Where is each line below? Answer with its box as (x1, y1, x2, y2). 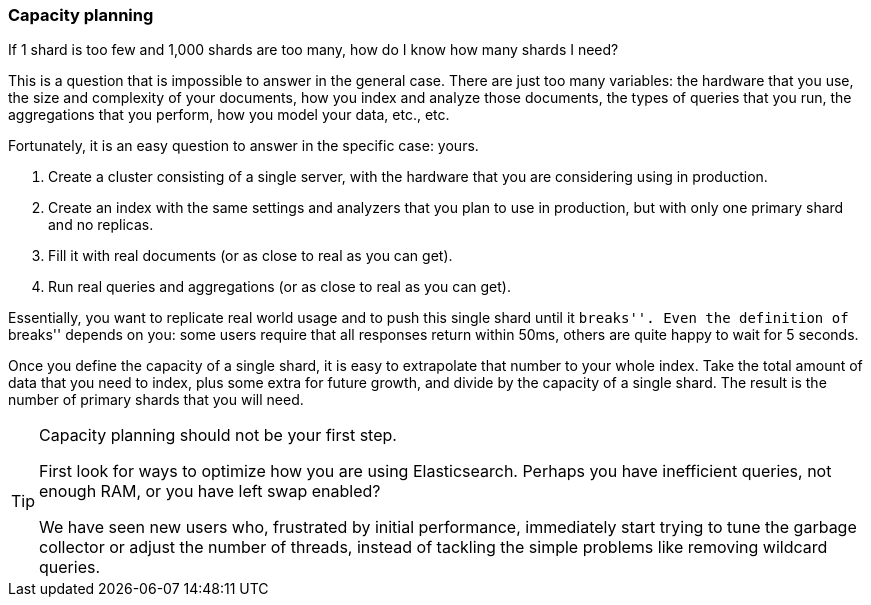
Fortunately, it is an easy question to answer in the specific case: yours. (8, 137, 479, 155)
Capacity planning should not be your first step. (39, 425, 397, 446)
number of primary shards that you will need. (8, 391, 304, 409)
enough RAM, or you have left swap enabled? (39, 481, 381, 502)
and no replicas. (48, 216, 154, 234)
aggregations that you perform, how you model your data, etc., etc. (8, 106, 450, 124)
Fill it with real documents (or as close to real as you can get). (48, 247, 453, 265)
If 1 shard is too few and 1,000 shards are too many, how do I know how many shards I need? (8, 41, 619, 59)
